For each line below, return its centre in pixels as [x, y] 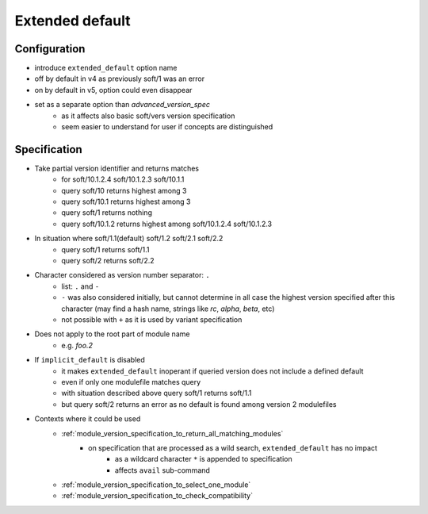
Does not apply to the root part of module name [112, 334]
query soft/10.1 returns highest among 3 [126, 201]
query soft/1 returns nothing [107, 213]
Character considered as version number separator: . [122, 275]
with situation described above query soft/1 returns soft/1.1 [157, 393]
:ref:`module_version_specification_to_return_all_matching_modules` [172, 433]
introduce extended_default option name [106, 68]
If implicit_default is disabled [90, 360]
